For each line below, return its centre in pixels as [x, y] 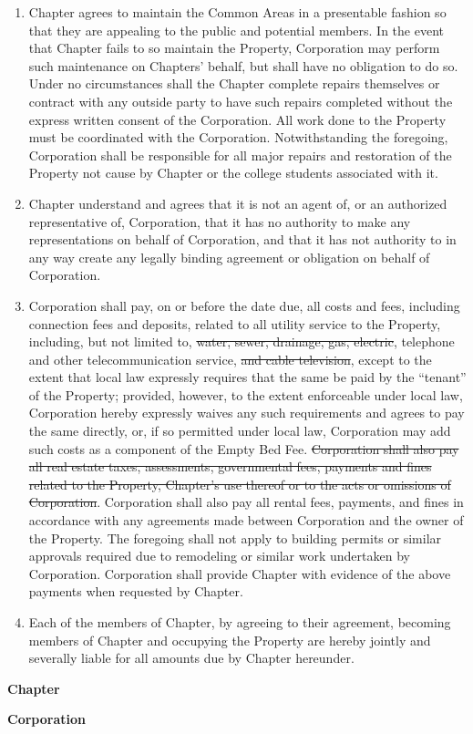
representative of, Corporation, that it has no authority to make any [220, 221]
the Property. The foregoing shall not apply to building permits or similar [235, 538]
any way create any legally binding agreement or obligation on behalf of [229, 257]
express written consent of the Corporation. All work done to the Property [237, 119]
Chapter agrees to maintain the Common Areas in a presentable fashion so [237, 12]
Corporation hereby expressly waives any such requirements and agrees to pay [247, 413]
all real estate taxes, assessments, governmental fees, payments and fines [230, 466]
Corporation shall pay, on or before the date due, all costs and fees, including [244, 305]
